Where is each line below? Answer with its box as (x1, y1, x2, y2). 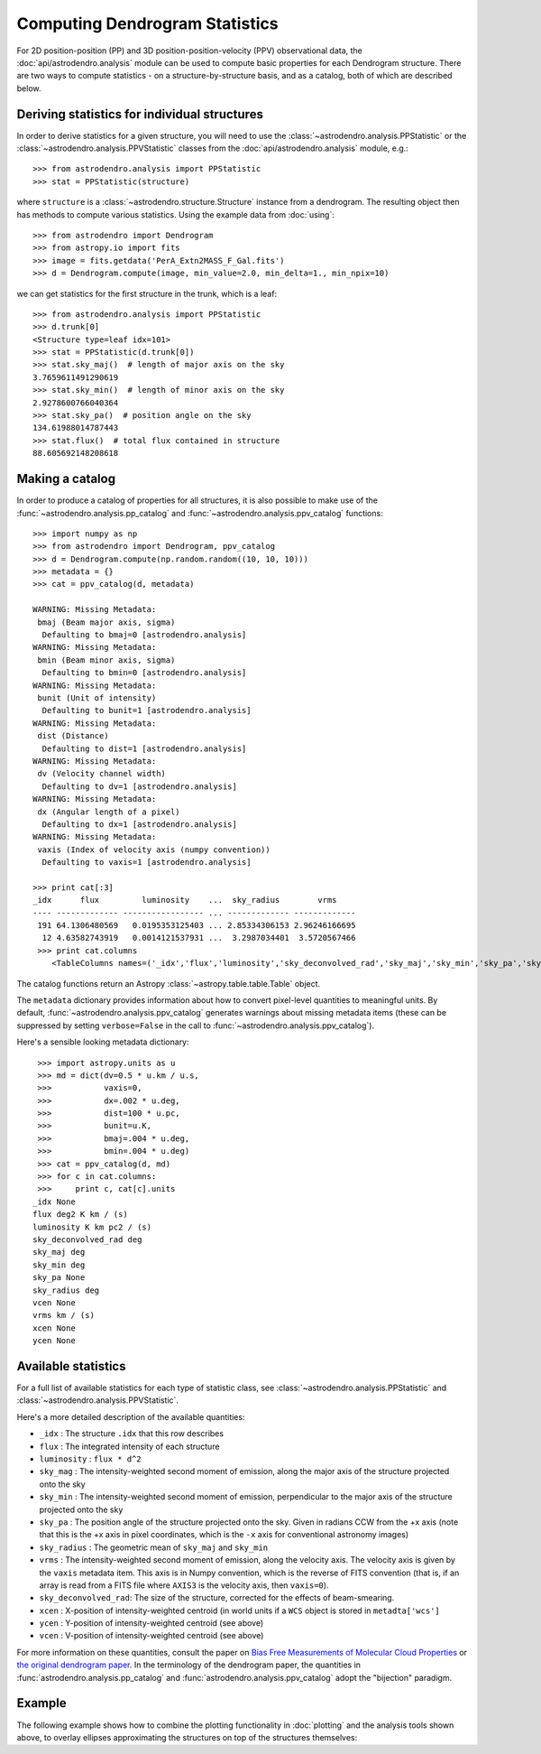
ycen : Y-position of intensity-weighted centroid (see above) (39, 1618, 264, 1629)
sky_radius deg (32, 1285, 100, 1295)
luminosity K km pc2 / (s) (32, 1221, 152, 1232)
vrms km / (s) (32, 1310, 95, 1321)
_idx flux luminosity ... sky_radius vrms (32, 895, 337, 905)
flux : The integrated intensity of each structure (39, 1441, 220, 1452)
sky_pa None (32, 1273, 86, 1283)
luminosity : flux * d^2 (39, 1453, 142, 1464)
